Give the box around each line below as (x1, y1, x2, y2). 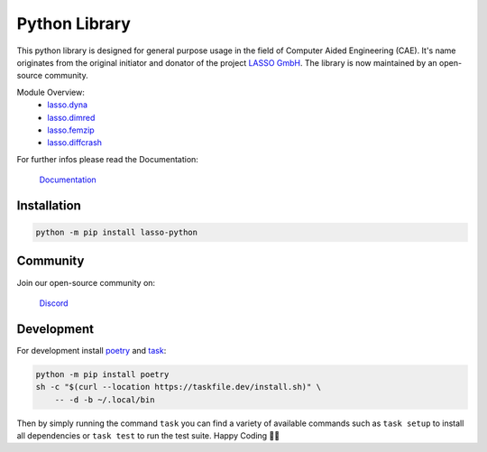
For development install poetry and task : (16, 345, 167, 355)
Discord (39, 298, 69, 309)
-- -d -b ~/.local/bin (54, 394, 155, 405)
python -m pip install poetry (35, 369, 170, 379)
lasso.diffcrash (47, 137, 103, 148)
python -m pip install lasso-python (35, 227, 198, 238)
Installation (16, 198, 81, 213)
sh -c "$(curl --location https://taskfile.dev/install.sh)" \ (35, 382, 322, 392)
